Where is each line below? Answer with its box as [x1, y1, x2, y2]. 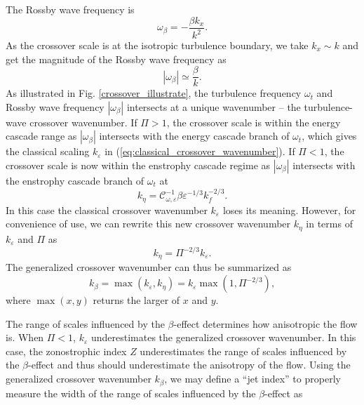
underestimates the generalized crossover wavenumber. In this [90, 330, 356, 345]
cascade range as [6, 128, 77, 143]
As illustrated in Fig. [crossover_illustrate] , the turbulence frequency [6, 86, 302, 100]
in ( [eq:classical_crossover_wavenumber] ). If [105, 144, 295, 159]
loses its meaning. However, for [222, 202, 356, 217]
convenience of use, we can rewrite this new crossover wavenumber [6, 216, 291, 231]
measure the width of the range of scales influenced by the [6, 385, 256, 400]
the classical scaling [6, 144, 90, 159]
